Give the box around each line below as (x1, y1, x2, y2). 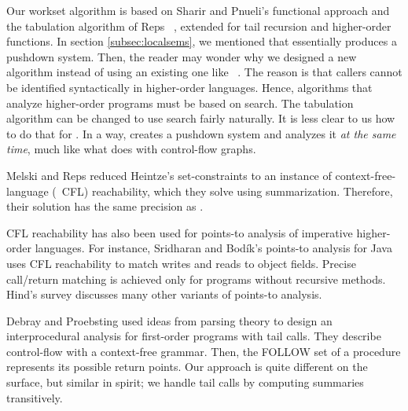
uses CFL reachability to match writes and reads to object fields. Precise (6, 255, 356, 271)
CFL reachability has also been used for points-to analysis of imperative (6, 224, 353, 240)
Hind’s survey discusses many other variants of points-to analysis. (6, 286, 322, 303)
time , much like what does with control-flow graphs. (6, 141, 256, 157)
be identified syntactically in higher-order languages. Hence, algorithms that (6, 79, 373, 95)
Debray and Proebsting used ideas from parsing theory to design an (6, 312, 333, 328)
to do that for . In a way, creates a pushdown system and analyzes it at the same (6, 125, 396, 141)
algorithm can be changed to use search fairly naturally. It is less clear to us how (6, 110, 395, 127)
